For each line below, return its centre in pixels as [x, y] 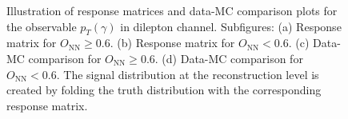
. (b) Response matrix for [172, 43]
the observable [42, 26]
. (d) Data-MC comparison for [229, 58]
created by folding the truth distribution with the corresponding [164, 90]
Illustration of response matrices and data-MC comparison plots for [172, 10]
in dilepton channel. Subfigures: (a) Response [231, 26]
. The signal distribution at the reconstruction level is [188, 74]
